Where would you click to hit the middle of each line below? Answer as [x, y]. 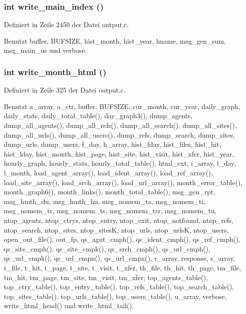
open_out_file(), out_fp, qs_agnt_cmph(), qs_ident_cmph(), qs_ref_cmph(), [122, 239]
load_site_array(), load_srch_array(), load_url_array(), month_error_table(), [123, 182]
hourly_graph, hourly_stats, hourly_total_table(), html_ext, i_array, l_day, [120, 163]
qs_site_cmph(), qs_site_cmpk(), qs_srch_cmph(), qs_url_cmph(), [107, 248]
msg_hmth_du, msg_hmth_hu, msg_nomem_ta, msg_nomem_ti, [105, 201]
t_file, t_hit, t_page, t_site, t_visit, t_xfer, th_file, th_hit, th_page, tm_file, [123, 267]
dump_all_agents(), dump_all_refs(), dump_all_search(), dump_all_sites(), [120, 125]
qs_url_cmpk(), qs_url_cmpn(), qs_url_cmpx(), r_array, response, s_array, [120, 258]
